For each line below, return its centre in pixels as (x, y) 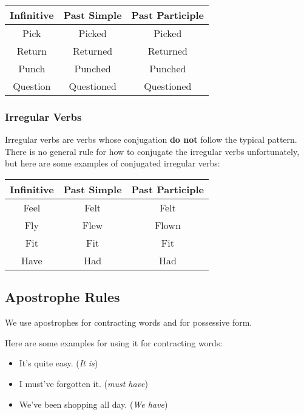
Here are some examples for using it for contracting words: (114, 342)
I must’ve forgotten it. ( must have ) (83, 383)
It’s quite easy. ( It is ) (59, 363)
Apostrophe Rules (62, 297)
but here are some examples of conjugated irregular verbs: (113, 163)
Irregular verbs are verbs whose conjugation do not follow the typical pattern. (151, 139)
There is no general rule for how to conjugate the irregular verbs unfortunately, (152, 151)
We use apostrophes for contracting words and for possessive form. (129, 322)
